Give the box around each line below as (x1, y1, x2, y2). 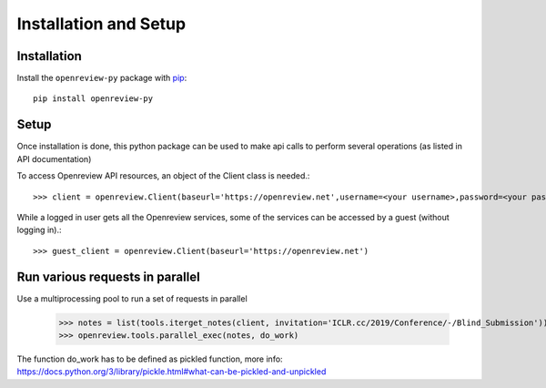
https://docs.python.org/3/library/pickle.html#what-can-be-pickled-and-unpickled (16, 366, 327, 377)
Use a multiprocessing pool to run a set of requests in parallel (16, 292, 248, 304)
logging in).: (16, 224, 62, 236)
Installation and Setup (16, 14, 187, 34)
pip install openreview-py (33, 94, 154, 104)
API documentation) (16, 153, 92, 164)
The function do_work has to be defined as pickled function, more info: (16, 353, 283, 364)
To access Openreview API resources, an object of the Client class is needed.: (16, 170, 310, 181)
